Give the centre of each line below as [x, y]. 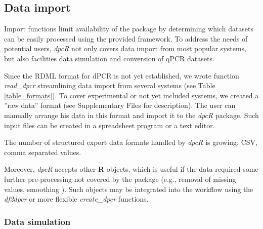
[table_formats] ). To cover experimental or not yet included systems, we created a [131, 95]
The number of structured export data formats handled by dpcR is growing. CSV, [131, 142]
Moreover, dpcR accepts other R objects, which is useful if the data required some [131, 169]
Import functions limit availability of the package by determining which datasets [129, 29]
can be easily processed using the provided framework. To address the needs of [126, 38]
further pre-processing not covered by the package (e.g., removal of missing [120, 179]
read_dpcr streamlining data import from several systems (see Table [110, 85]
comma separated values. [43, 152]
